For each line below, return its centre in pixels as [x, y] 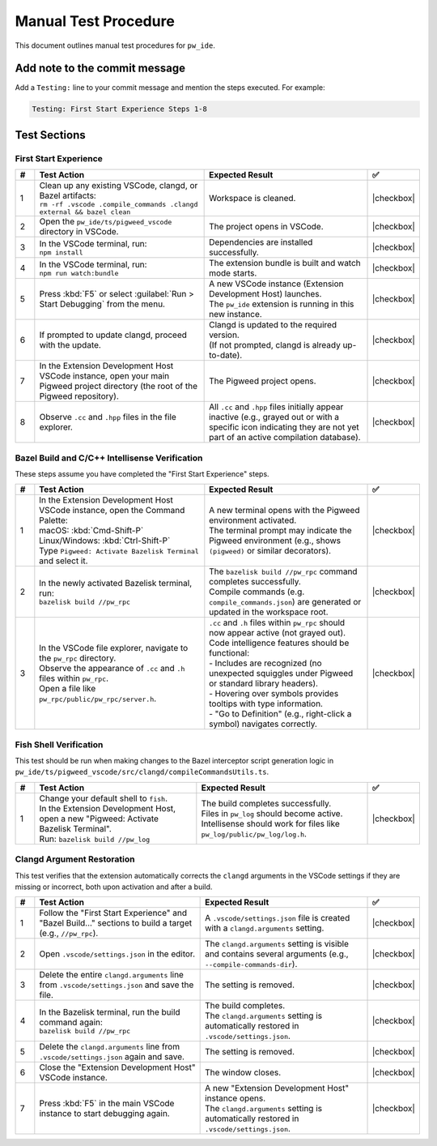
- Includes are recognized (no [266, 663]
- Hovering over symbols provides [274, 694]
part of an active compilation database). [285, 438]
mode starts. [233, 273]
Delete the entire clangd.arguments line [111, 975]
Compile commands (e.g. [257, 592]
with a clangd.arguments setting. [265, 928]
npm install [61, 252]
